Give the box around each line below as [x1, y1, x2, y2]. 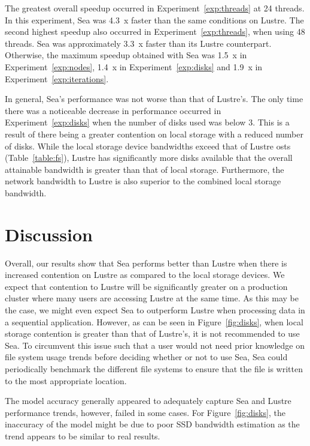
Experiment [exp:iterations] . [5, 72, 109, 85]
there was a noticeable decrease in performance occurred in [5, 104, 221, 116]
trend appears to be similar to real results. [5, 429, 160, 442]
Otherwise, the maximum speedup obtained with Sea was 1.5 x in [5, 49, 247, 61]
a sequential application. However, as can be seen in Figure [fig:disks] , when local [5, 315, 303, 328]
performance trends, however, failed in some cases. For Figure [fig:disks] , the [5, 406, 285, 418]
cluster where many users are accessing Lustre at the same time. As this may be [5, 292, 299, 304]
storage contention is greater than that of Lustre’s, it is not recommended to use [5, 327, 300, 340]
